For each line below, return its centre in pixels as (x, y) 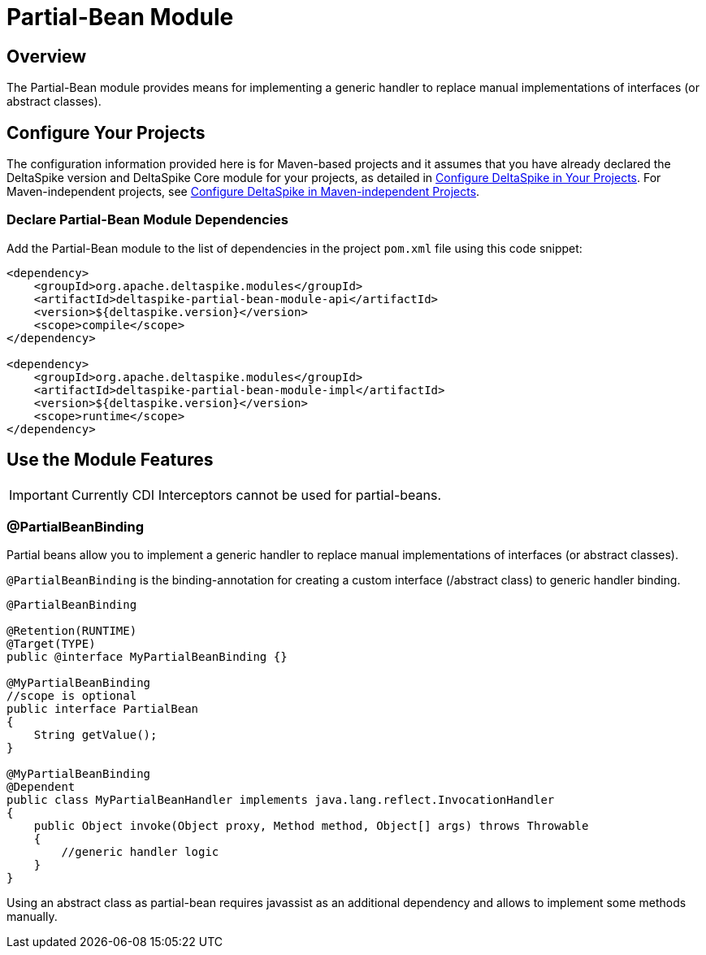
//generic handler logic (140, 852)
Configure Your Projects (106, 132)
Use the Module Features (110, 460)
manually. (32, 917)
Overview (47, 56)
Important (39, 495)
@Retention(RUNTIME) (72, 631)
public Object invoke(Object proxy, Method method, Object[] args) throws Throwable (311, 826)
